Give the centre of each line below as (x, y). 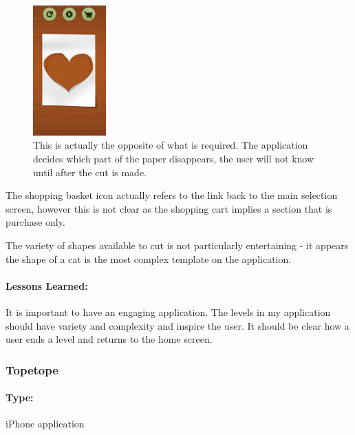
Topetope (32, 369)
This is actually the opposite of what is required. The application (171, 145)
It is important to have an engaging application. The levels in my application (168, 311)
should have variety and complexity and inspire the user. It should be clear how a (177, 325)
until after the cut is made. (90, 172)
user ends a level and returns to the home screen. (109, 339)
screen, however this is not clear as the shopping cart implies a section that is (169, 208)
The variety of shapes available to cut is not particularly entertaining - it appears (177, 245)
